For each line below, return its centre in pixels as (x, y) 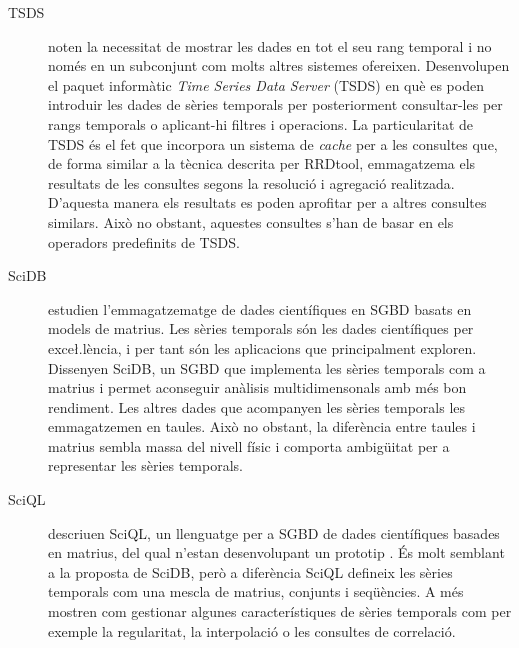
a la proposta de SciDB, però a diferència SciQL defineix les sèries (250, 571)
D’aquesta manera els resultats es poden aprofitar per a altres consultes (267, 202)
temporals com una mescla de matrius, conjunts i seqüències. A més (256, 591)
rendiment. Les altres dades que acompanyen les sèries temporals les (257, 406)
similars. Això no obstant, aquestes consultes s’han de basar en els (251, 221)
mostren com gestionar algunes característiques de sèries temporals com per (280, 611)
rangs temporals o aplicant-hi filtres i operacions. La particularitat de (261, 123)
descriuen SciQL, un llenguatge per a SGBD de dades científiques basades (274, 532)
